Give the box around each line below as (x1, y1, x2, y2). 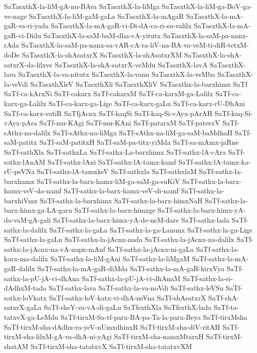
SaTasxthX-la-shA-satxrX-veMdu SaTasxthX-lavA (54, 59, 208, 69)
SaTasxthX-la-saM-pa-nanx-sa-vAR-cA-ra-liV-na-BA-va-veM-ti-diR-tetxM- (21, 40, 249, 50)
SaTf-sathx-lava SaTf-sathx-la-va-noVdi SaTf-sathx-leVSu (49, 283, 224, 293)
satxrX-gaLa (4, 302, 42, 312)
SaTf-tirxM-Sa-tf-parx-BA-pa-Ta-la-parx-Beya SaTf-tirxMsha (60, 312, 248, 322)
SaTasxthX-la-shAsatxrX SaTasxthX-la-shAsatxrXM (22, 49, 182, 59)
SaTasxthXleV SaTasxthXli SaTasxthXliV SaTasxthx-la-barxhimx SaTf (30, 78, 248, 89)
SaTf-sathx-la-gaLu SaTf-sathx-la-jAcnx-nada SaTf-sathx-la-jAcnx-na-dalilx (4, 234, 235, 244)
